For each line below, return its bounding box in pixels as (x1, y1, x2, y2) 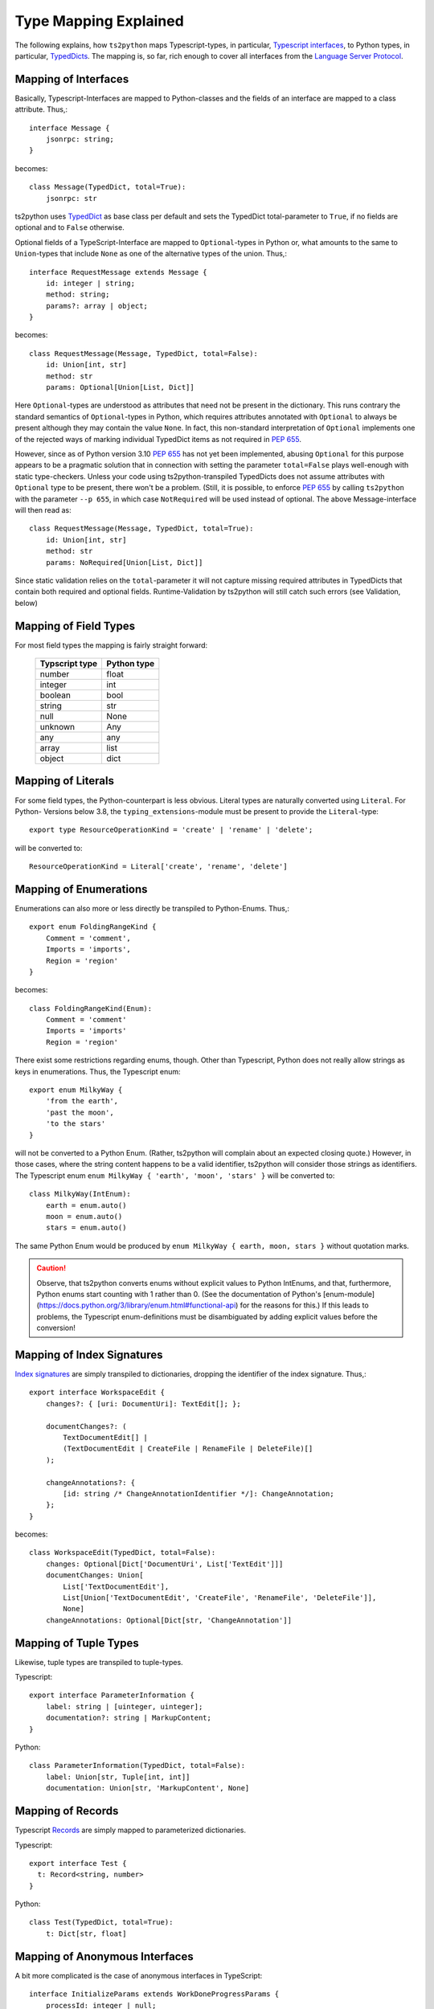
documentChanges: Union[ (45, 1571, 144, 1580)
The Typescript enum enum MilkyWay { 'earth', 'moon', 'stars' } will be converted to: (14, 1170, 335, 1180)
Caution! (36, 1263, 67, 1273)
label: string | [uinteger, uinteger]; (45, 1702, 203, 1711)
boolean (39, 689, 72, 701)
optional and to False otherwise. (14, 223, 125, 232)
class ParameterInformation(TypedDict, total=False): (29, 1761, 245, 1770)
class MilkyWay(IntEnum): (29, 1189, 132, 1199)
